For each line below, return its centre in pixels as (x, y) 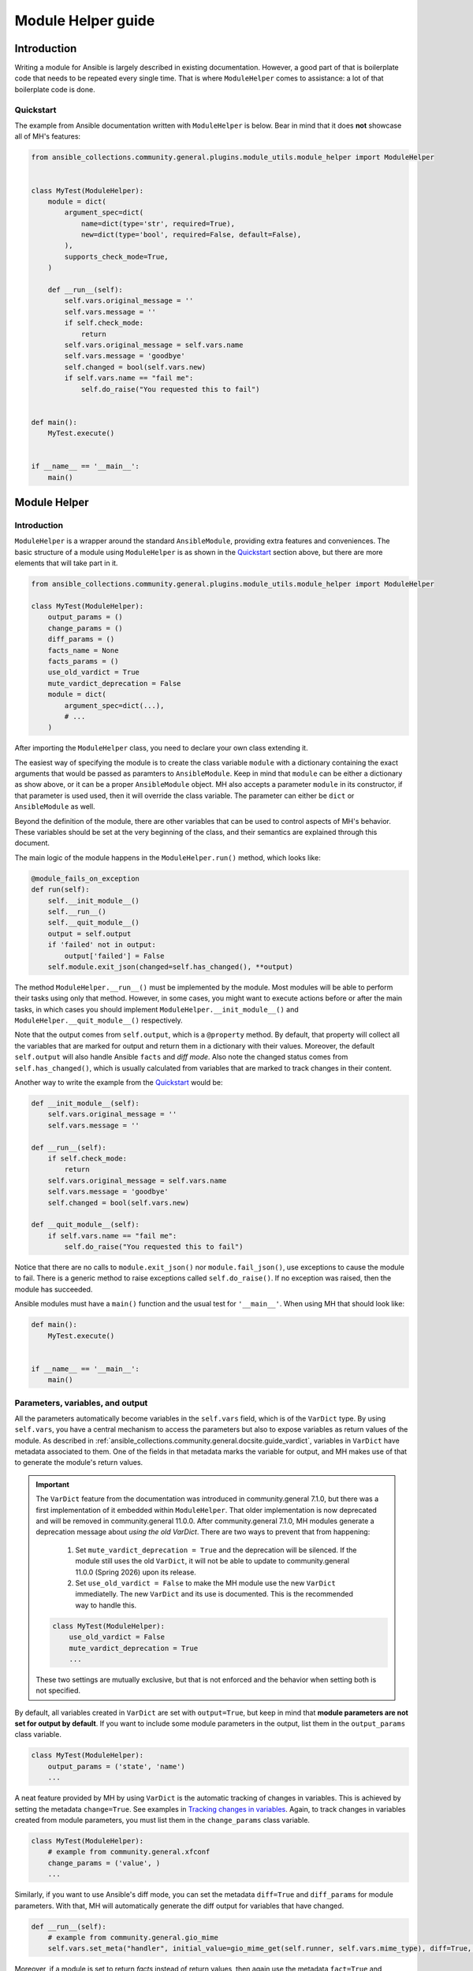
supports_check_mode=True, (116, 257)
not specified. (58, 1690)
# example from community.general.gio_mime (133, 1937)
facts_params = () (83, 661)
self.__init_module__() (93, 900)
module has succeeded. (54, 1289)
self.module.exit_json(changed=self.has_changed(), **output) (170, 967)
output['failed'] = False (114, 956)
